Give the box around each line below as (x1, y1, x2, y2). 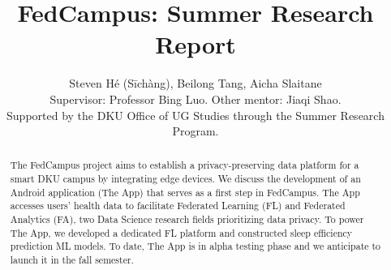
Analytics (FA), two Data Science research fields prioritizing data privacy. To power (10, 212, 364, 226)
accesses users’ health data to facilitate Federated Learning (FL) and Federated (10, 199, 346, 212)
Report (155, 28, 236, 61)
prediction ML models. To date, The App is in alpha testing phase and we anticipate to (10, 239, 381, 253)
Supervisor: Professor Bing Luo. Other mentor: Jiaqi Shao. (49, 90, 342, 107)
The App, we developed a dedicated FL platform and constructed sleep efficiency (10, 225, 353, 239)
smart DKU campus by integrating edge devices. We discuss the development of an (10, 172, 361, 186)
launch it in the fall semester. (10, 253, 134, 267)
